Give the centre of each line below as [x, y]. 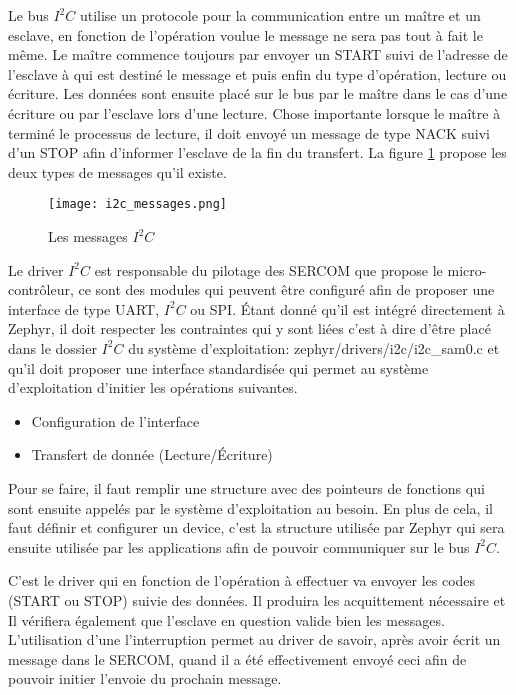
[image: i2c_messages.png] [137, 204]
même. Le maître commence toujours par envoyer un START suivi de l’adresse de [258, 54]
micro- [467, 269]
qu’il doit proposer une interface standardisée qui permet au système [218, 367]
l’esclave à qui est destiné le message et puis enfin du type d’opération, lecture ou [257, 73]
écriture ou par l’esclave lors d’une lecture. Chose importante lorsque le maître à [254, 112]
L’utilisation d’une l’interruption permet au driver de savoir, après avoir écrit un [254, 639]
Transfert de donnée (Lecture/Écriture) [152, 454]
